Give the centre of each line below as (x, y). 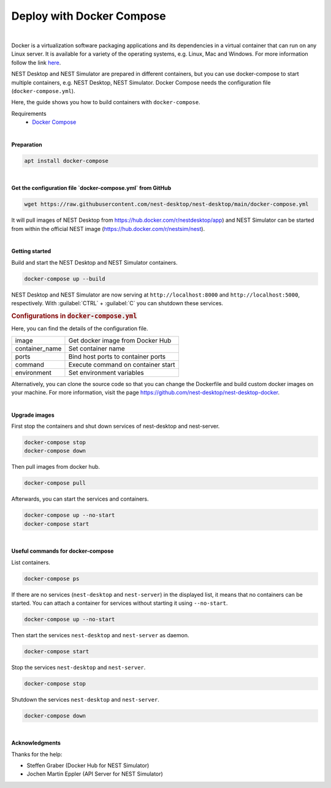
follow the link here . (36, 63)
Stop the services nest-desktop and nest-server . (78, 667)
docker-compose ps (52, 578)
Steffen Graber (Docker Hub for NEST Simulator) (88, 765)
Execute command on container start (122, 365)
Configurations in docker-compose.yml (74, 316)
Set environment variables (106, 373)
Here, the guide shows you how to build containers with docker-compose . (106, 102)
